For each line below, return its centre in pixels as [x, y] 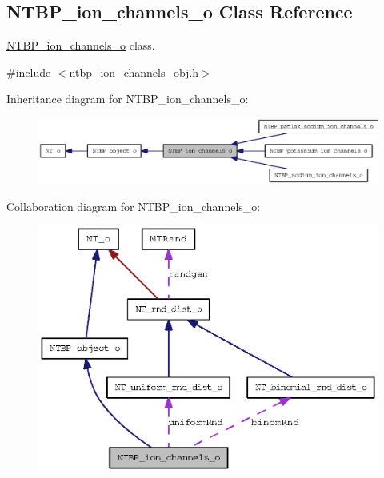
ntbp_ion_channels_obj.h [134, 72]
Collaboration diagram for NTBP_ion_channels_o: [134, 206]
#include [29, 72]
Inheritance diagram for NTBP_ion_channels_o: [128, 99]
